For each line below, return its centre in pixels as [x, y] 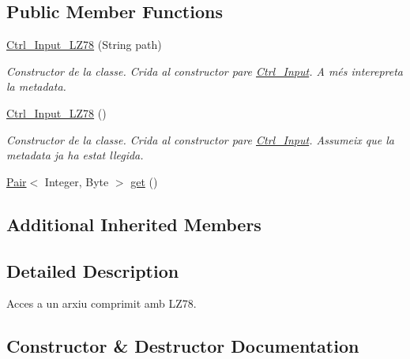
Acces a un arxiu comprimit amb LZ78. [102, 303]
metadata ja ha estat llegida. [75, 155]
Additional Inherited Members [134, 224]
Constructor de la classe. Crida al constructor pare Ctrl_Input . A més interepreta [205, 71]
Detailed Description [93, 270]
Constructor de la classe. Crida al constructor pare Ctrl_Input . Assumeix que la [200, 139]
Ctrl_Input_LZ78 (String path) [84, 45]
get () [144, 181]
